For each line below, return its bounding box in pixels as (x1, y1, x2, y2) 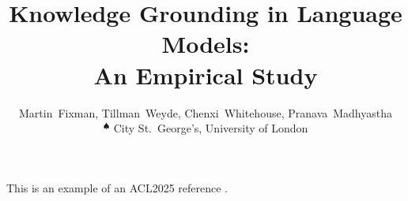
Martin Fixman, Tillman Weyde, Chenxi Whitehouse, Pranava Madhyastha (18, 104, 393, 121)
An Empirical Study (93, 58, 318, 91)
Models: (161, 28, 250, 60)
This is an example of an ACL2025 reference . (6, 179, 229, 195)
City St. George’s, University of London (113, 120, 308, 136)
